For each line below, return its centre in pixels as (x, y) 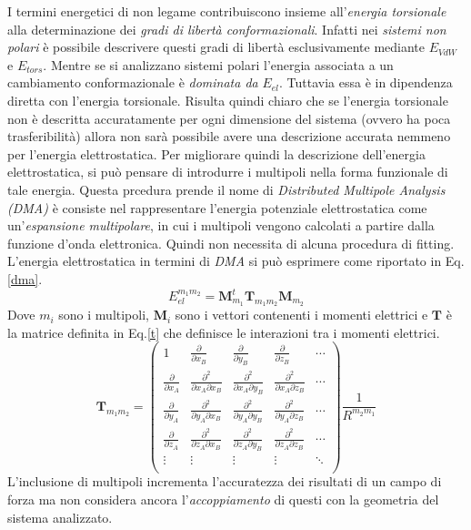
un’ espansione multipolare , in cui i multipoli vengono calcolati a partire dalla (221, 225)
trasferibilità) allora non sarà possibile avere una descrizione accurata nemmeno (229, 136)
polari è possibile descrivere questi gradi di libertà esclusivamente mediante (216, 47)
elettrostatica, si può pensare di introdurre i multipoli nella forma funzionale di (228, 172)
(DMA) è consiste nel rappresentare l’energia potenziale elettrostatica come (217, 207)
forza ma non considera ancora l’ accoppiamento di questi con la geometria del (223, 499)
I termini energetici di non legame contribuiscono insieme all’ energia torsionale (227, 11)
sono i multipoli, (104, 315)
